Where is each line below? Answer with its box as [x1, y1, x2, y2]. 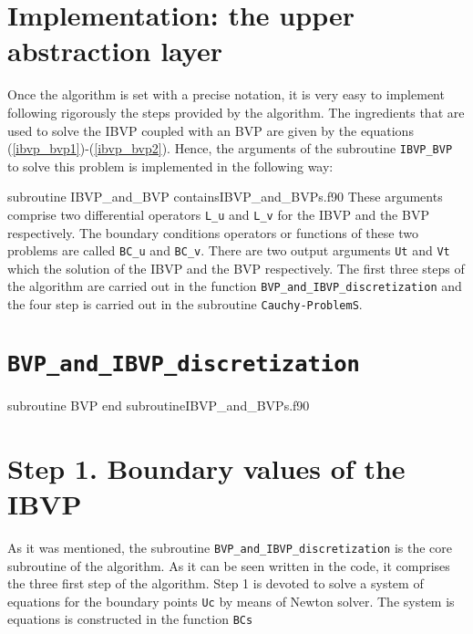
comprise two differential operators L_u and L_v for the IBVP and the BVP [7, 204, 429, 223]
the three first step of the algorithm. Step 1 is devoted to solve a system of [7, 574, 424, 593]
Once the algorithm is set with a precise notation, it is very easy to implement [7, 85, 445, 104]
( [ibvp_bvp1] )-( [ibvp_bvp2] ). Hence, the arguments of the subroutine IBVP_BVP [7, 139, 453, 158]
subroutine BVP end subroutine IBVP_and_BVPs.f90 [7, 396, 310, 414]
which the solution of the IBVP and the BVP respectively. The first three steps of [7, 258, 465, 277]
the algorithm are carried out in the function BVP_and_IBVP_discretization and [7, 276, 462, 296]
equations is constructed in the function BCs [7, 609, 253, 629]
